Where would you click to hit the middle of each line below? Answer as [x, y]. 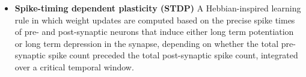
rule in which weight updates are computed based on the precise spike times [155, 20]
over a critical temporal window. [74, 66]
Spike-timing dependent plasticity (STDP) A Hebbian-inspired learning [158, 8]
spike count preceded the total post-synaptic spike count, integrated [173, 55]
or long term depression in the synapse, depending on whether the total [147, 43]
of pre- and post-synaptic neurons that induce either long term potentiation [154, 32]
